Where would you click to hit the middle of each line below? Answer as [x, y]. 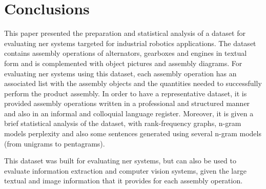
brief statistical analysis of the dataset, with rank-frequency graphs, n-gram [123, 123]
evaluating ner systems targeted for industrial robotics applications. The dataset [130, 43]
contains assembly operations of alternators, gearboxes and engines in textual [126, 53]
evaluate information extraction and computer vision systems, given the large [125, 170]
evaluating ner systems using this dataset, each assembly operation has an [120, 73]
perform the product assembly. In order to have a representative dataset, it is [126, 93]
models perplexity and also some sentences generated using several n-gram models [133, 133]
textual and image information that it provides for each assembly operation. [124, 181]
